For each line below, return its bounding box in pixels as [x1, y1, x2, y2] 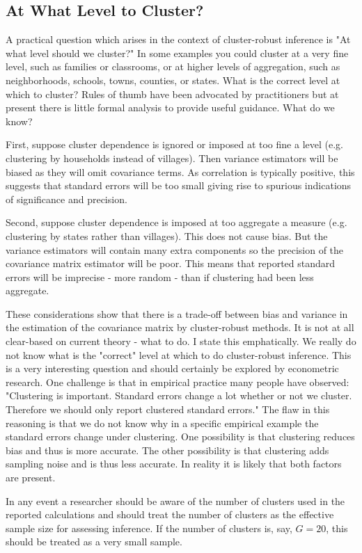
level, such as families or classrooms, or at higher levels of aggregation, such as [6, 59, 340, 74]
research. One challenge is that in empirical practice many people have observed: [6, 374, 349, 389]
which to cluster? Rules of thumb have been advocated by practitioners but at [6, 86, 339, 101]
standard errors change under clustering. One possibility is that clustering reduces [6, 429, 355, 444]
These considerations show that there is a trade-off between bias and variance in [6, 306, 348, 321]
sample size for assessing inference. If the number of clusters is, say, [6, 520, 292, 535]
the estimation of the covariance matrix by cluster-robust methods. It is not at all [6, 320, 354, 335]
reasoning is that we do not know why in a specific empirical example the [6, 415, 319, 430]
